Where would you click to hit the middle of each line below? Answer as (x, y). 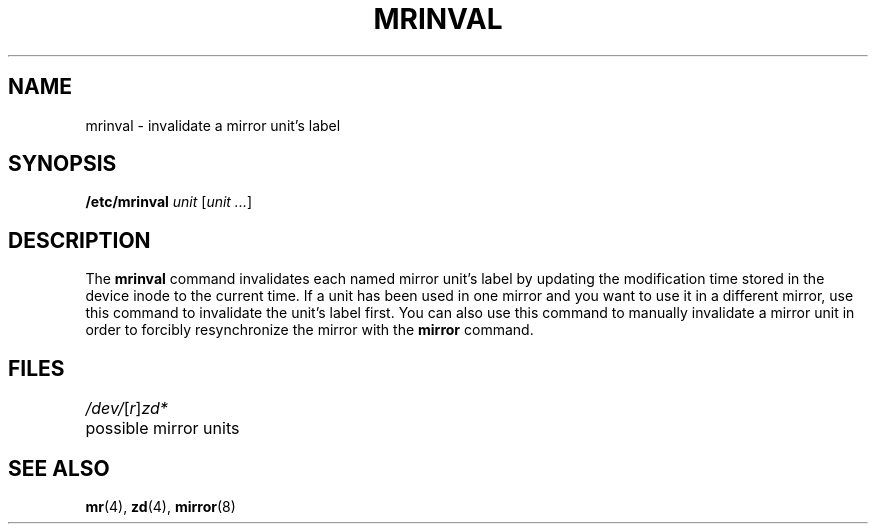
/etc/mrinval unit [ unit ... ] (169, 202)
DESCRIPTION (79, 240)
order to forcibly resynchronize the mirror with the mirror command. (309, 330)
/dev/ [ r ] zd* (126, 408)
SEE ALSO (59, 468)
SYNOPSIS (62, 164)
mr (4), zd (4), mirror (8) (160, 506)
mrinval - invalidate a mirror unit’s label (213, 125)
